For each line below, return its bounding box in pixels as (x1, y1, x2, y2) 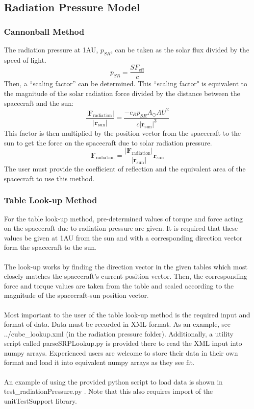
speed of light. (4, 54, 47, 65)
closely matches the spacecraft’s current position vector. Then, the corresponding (4, 271, 248, 281)
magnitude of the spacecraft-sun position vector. (4, 290, 149, 300)
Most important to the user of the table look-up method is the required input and (4, 309, 251, 319)
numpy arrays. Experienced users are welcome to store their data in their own (4, 347, 238, 358)
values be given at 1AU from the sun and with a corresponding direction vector (4, 232, 243, 242)
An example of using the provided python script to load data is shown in (4, 376, 223, 386)
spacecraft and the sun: (4, 97, 74, 108)
